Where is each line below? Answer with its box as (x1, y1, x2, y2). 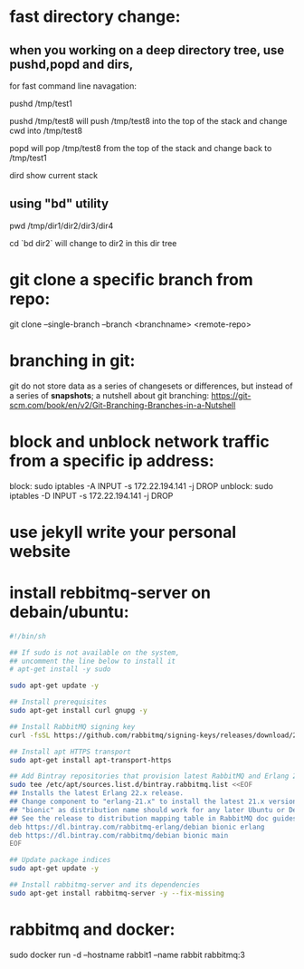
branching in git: (9, 350, 136, 370)
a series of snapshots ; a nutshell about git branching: (9, 389, 210, 400)
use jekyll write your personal (9, 522, 237, 542)
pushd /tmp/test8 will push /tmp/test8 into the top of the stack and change (9, 116, 288, 126)
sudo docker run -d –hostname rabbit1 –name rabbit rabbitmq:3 (9, 949, 246, 960)
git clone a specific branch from (9, 270, 253, 290)
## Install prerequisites (9, 697, 107, 707)
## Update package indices (9, 856, 111, 865)
